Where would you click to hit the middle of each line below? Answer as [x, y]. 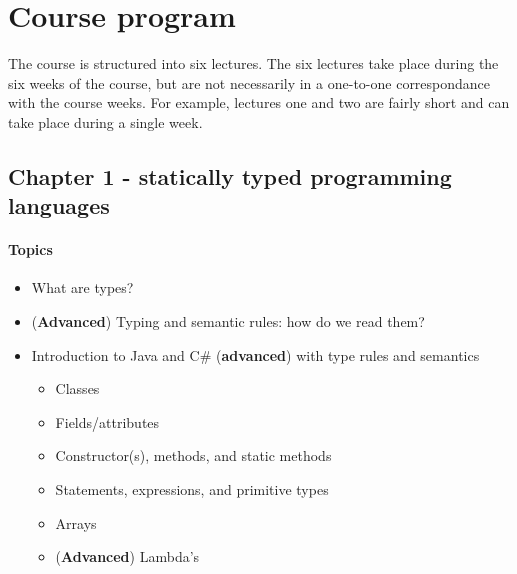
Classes [77, 388]
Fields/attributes [107, 421]
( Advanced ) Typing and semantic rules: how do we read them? [228, 321]
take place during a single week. [105, 121]
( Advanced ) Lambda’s [127, 556]
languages [59, 205]
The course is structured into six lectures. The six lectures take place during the [253, 63]
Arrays [76, 522]
